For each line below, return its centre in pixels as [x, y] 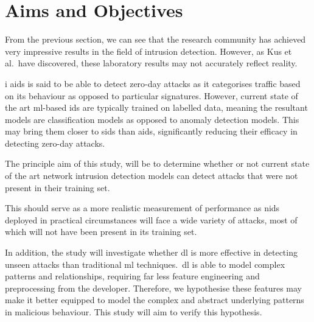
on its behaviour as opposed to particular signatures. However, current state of [152, 95]
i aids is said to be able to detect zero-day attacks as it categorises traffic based [153, 83]
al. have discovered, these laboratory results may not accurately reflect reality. [151, 63]
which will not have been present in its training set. [101, 232]
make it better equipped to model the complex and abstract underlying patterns [155, 300]
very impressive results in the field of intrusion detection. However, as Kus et [148, 51]
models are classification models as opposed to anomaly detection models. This [152, 119]
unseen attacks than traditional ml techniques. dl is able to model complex [145, 264]
